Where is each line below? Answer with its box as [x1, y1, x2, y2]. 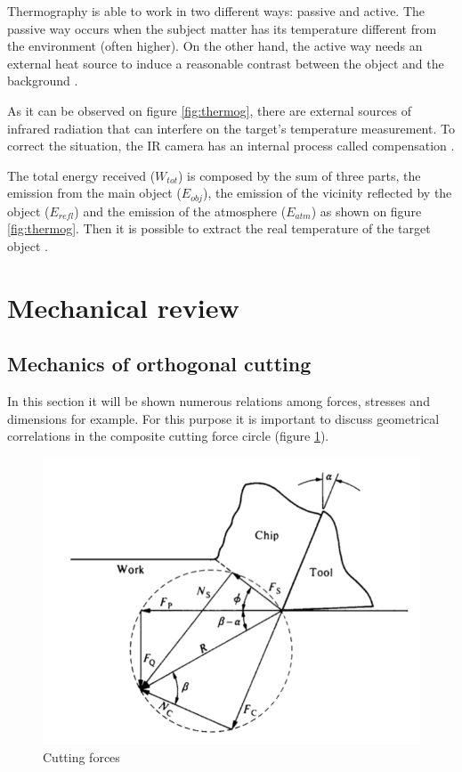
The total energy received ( [7, 166, 156, 184]
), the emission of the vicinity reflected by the [202, 183, 452, 202]
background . [7, 71, 78, 90]
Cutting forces [43, 747, 120, 766]
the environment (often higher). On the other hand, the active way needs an [7, 37, 423, 55]
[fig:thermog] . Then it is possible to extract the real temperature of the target [7, 219, 431, 238]
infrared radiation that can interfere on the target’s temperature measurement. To [7, 118, 455, 137]
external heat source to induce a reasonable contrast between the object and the [7, 53, 444, 72]
